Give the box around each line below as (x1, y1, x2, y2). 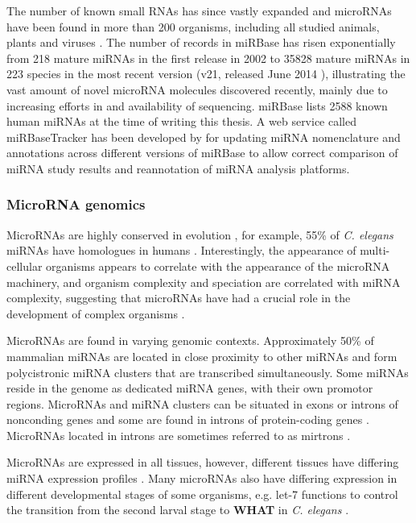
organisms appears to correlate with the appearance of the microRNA (46, 257, 390, 274)
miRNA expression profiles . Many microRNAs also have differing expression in (6, 470, 397, 487)
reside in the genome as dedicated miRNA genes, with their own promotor (6, 380, 373, 396)
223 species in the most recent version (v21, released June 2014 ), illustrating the (6, 65, 406, 82)
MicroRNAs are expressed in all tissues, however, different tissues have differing (6, 454, 399, 471)
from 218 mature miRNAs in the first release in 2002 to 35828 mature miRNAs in (6, 49, 410, 66)
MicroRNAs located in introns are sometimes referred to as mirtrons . (6, 426, 351, 443)
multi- (360, 242, 390, 259)
